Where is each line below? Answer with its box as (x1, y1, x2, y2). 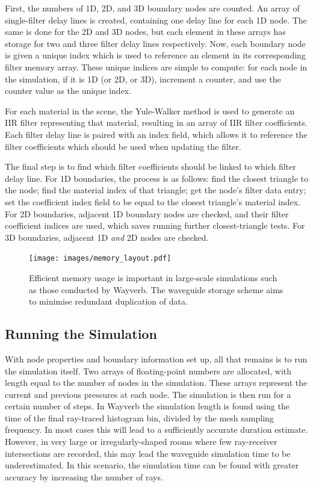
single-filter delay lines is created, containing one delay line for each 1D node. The (5, 13, 307, 26)
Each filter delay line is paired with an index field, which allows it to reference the (5, 128, 308, 140)
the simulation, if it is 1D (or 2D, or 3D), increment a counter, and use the (5, 72, 281, 85)
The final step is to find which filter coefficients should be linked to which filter (5, 160, 296, 173)
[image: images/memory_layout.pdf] (29, 254, 172, 263)
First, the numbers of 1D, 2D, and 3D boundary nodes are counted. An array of (5, 2, 300, 14)
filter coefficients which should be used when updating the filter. (5, 140, 241, 152)
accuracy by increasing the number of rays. (5, 470, 163, 483)
